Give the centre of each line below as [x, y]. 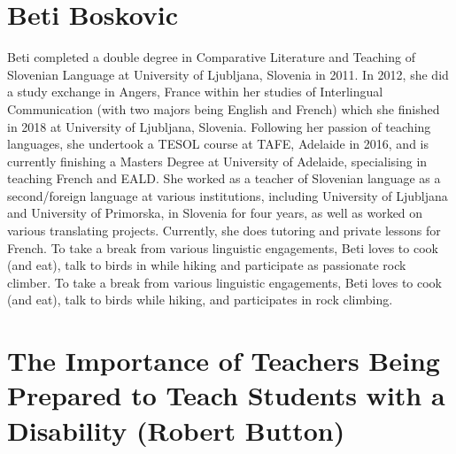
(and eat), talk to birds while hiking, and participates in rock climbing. [200, 300]
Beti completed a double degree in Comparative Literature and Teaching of [211, 57]
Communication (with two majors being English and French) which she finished [224, 108]
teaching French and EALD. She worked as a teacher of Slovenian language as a [224, 178]
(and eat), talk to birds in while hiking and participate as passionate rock [207, 265]
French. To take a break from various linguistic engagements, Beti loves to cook [223, 247]
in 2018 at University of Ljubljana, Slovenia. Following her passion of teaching [219, 126]
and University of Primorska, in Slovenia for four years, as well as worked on [215, 213]
